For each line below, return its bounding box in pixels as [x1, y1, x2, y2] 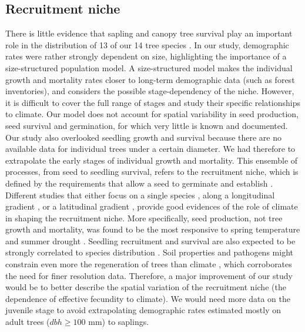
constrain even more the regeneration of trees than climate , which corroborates [5, 258, 292, 270]
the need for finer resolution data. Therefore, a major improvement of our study [5, 269, 293, 281]
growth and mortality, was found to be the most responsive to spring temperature [5, 223, 300, 235]
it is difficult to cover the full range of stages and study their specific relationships [5, 96, 300, 108]
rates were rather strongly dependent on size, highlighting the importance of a [5, 50, 287, 62]
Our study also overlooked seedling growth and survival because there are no [5, 131, 282, 143]
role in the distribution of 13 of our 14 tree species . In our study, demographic [5, 38, 289, 51]
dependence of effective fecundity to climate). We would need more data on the [5, 292, 290, 304]
